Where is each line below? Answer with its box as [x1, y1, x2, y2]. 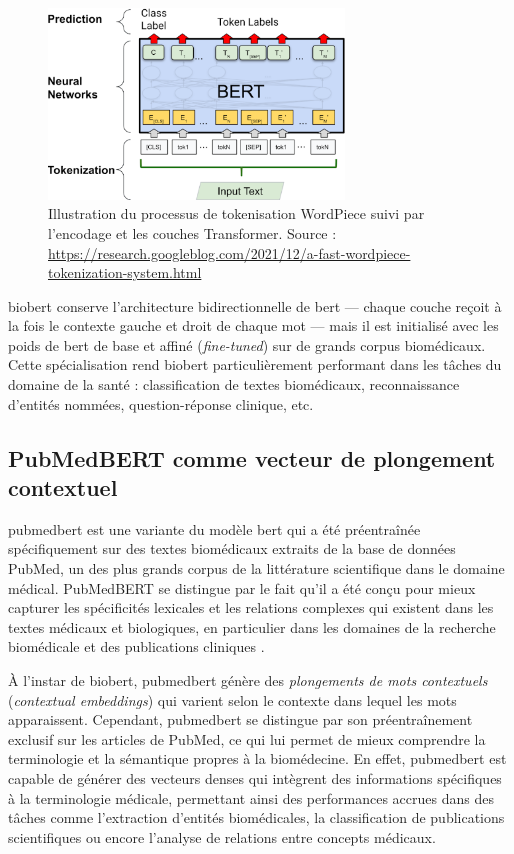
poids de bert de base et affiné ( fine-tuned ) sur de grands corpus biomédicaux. [8, 334, 486, 355]
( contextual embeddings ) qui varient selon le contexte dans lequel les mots [8, 689, 457, 710]
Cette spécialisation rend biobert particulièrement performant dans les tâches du [8, 354, 502, 375]
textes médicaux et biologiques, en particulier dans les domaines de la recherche [8, 616, 496, 637]
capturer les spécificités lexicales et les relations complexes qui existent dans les [8, 597, 494, 618]
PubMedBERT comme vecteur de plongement [8, 442, 496, 473]
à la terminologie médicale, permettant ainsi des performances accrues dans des [8, 787, 494, 808]
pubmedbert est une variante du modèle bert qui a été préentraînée [8, 518, 421, 539]
